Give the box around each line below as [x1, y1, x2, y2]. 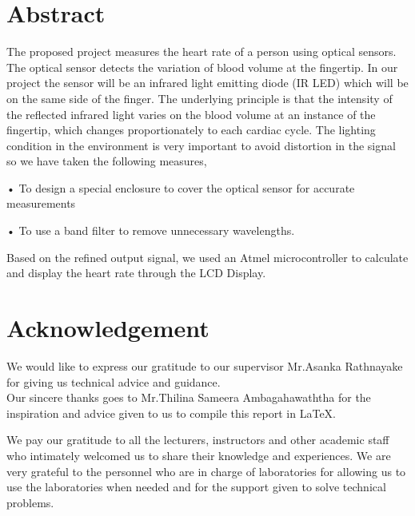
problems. [6, 494, 54, 510]
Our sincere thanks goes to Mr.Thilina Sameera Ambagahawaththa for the [6, 389, 371, 406]
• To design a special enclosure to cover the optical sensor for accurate [6, 179, 355, 196]
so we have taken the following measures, [6, 153, 207, 169]
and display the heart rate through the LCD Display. [6, 264, 266, 281]
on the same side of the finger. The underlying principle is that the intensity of [6, 89, 393, 106]
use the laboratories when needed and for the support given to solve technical [6, 478, 386, 495]
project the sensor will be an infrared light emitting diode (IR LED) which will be [6, 74, 409, 91]
